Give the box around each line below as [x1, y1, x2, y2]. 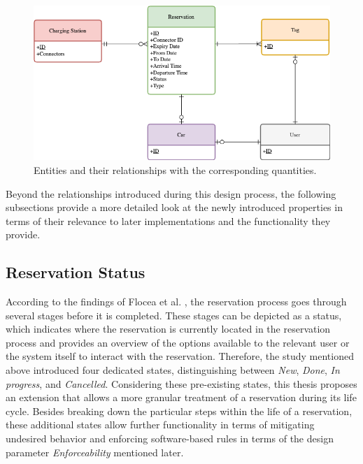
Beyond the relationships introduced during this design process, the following [6, 186, 336, 201]
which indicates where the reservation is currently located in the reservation [6, 321, 331, 336]
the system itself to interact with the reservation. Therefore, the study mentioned [6, 349, 354, 363]
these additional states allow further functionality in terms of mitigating [6, 417, 315, 432]
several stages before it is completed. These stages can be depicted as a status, [6, 307, 342, 322]
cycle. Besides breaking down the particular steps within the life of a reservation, [6, 403, 353, 418]
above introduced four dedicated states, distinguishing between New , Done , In [6, 363, 340, 377]
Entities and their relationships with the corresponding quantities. [34, 162, 317, 177]
